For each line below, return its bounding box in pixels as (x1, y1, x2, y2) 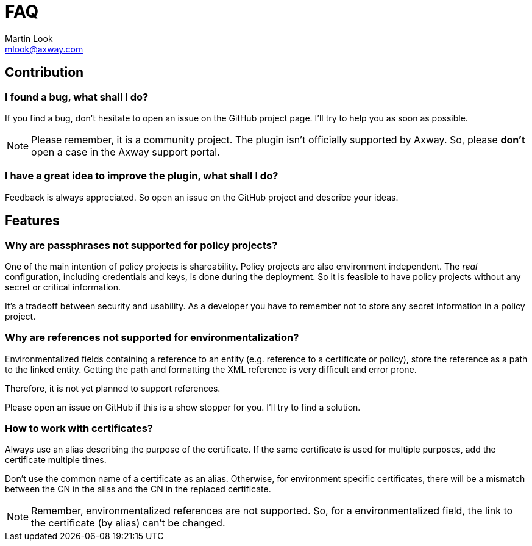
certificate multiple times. (5, 454, 107, 465)
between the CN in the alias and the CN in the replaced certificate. (5, 484, 271, 495)
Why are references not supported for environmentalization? (5, 331, 299, 344)
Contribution (5, 65, 84, 81)
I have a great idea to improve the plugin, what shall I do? (5, 170, 278, 182)
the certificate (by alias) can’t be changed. (31, 517, 225, 530)
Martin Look (5, 33, 53, 44)
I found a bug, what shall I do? (5, 90, 149, 103)
